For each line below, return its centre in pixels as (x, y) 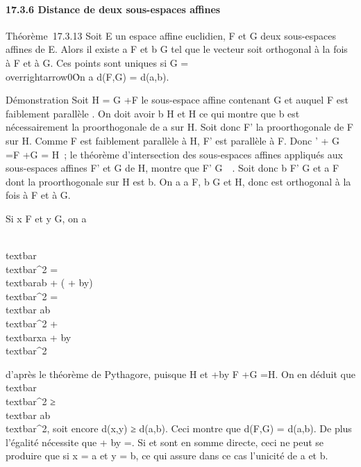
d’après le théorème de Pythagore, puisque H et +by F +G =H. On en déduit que (180, 374)
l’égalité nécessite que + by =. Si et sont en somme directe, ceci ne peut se (165, 442)
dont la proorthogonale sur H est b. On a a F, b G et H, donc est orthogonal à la (178, 181)
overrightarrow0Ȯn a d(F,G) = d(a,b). (87, 76)
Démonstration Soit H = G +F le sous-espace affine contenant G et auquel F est (177, 100)
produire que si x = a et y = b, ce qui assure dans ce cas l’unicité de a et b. (167, 456)
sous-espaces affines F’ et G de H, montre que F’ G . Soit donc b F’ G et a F (173, 168)
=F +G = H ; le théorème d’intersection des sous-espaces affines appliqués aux (174, 154)
